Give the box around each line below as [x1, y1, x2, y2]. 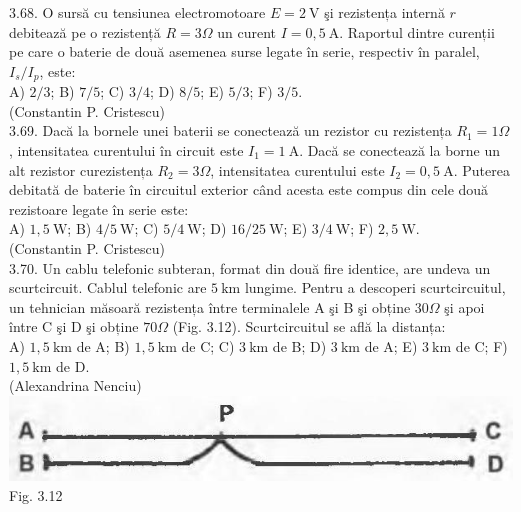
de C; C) [181, 335, 235, 356]
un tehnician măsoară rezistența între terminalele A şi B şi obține [9, 296, 411, 317]
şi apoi [444, 296, 485, 317]
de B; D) [272, 335, 327, 356]
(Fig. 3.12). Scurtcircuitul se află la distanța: [172, 316, 446, 337]
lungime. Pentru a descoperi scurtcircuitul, [244, 277, 506, 298]
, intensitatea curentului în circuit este [9, 140, 244, 161]
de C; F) [455, 335, 508, 356]
